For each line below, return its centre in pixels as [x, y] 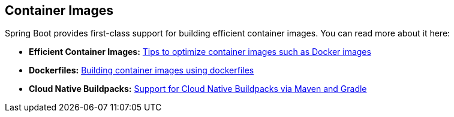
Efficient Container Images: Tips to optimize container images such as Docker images [200, 52]
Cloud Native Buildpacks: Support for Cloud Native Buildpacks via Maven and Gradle [198, 89]
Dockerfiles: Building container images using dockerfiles [142, 70]
